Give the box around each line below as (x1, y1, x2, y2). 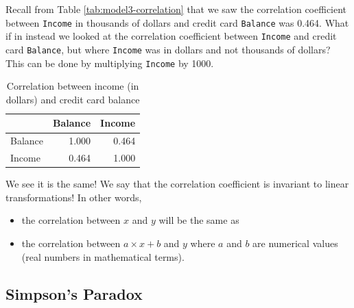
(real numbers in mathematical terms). (21, 249, 185, 264)
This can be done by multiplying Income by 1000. (5, 55, 214, 70)
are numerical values (252, 235, 338, 250)
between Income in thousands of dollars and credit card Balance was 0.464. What (5, 15, 349, 29)
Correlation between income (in (6, 79, 139, 93)
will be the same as (158, 213, 239, 227)
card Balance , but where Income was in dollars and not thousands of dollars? (5, 42, 331, 56)
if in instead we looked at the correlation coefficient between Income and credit (5, 29, 337, 43)
